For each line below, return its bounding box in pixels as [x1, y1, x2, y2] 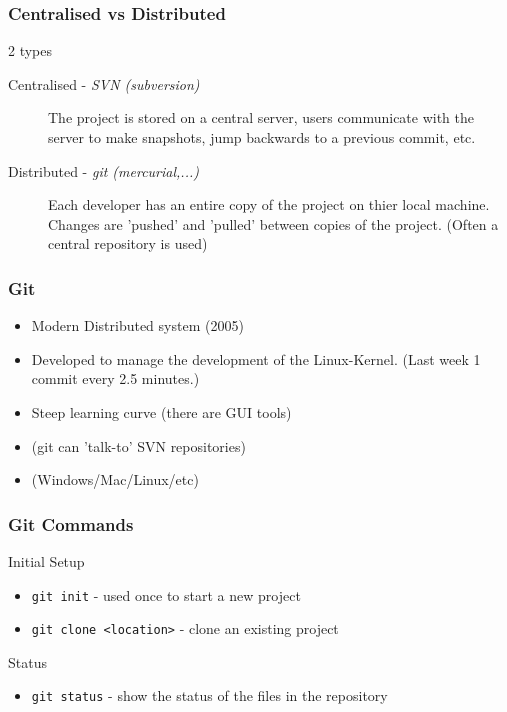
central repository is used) [48, 233, 208, 254]
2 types [8, 40, 53, 61]
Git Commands [8, 511, 134, 536]
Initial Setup [8, 550, 85, 571]
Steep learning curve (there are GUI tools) [31, 401, 292, 422]
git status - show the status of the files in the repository [31, 685, 388, 706]
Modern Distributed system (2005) [31, 315, 244, 336]
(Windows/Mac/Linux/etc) [31, 469, 199, 490]
